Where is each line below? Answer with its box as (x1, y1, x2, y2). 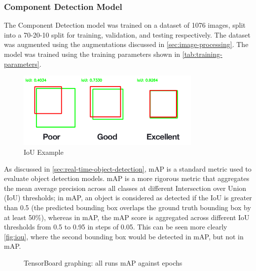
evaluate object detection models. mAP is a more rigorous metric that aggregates (4, 173, 250, 183)
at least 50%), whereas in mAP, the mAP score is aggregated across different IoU (4, 212, 250, 222)
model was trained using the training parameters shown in (4, 49, 181, 59)
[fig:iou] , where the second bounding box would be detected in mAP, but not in (4, 231, 244, 241)
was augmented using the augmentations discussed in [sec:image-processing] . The (4, 39, 249, 49)
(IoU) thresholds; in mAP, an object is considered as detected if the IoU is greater (4, 192, 252, 203)
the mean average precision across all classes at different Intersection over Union (4, 182, 247, 193)
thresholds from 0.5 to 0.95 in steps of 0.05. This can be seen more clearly (4, 222, 227, 232)
